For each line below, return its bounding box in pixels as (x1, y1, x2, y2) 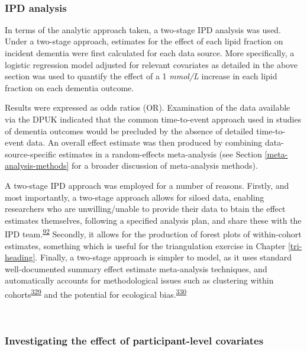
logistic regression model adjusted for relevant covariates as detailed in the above (5, 58, 298, 70)
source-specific (5, 147, 56, 160)
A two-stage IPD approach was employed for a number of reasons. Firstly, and (5, 179, 289, 191)
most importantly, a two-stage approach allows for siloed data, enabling (5, 191, 264, 203)
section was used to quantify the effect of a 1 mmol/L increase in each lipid (5, 70, 277, 82)
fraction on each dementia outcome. (5, 81, 134, 94)
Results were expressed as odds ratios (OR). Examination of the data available (5, 101, 290, 114)
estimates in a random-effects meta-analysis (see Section (59, 147, 262, 160)
